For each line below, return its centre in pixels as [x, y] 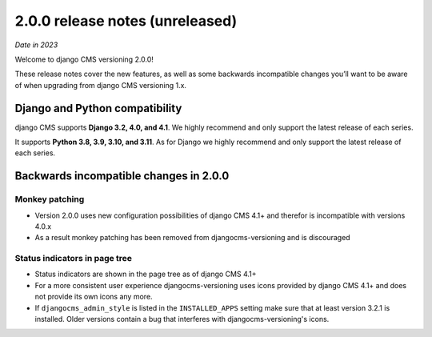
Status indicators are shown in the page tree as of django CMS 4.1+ [146, 274]
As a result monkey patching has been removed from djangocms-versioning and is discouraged [193, 238]
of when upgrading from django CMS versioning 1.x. [101, 85]
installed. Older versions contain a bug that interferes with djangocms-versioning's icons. [182, 319]
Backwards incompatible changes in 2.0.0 [122, 176]
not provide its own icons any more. [94, 297]
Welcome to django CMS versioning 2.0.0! [84, 59]
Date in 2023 [36, 45]
